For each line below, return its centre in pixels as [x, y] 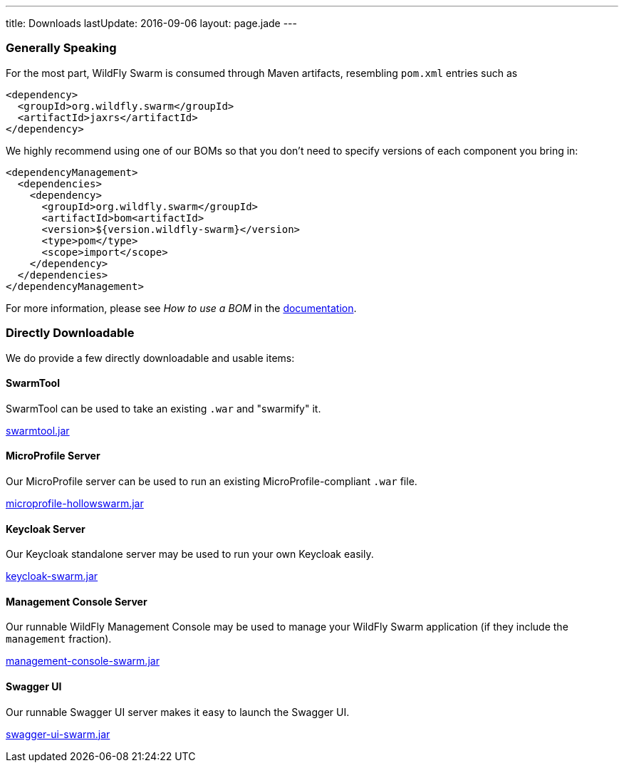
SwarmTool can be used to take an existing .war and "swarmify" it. [163, 408]
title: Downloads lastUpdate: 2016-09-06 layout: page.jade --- [152, 23]
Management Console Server [77, 601]
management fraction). [59, 639]
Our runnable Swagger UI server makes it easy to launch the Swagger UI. [178, 712]
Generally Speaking [61, 48]
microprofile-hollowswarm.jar [75, 503]
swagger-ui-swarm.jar [58, 734]
